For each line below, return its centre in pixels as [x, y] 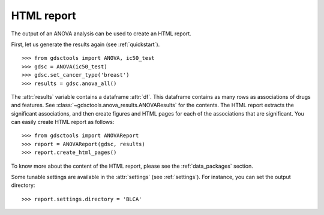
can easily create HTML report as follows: [63, 122]
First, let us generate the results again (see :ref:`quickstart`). [85, 44]
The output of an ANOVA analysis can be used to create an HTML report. [101, 34]
